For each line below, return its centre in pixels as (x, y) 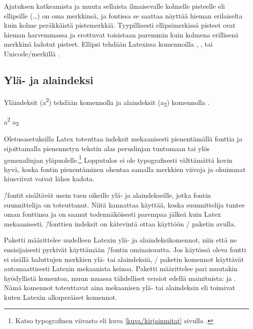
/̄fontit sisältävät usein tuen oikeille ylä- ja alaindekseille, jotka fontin (108, 195)
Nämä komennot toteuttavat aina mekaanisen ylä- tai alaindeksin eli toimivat (119, 287)
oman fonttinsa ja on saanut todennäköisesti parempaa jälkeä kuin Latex (113, 214)
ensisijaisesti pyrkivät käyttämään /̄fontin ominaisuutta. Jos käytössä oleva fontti (125, 249)
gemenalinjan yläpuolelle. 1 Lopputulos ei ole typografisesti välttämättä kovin (118, 159)
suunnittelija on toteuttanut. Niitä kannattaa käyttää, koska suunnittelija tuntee (124, 204)
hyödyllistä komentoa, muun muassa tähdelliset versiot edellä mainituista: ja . (120, 278)
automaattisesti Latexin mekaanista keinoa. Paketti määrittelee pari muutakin (121, 268)
